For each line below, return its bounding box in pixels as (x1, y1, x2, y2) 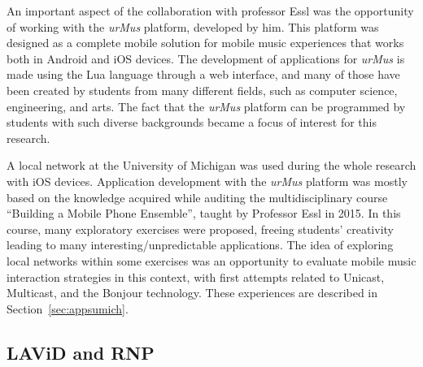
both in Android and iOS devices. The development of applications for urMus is (7, 50, 405, 67)
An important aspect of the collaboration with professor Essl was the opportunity (7, 2, 414, 19)
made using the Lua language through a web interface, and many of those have (7, 66, 400, 83)
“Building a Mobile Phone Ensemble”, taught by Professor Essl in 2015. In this (7, 205, 401, 222)
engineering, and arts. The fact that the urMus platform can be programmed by (7, 97, 406, 114)
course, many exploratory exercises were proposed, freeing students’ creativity (7, 220, 394, 237)
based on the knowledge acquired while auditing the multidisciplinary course (7, 188, 388, 205)
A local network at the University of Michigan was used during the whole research (7, 157, 416, 174)
